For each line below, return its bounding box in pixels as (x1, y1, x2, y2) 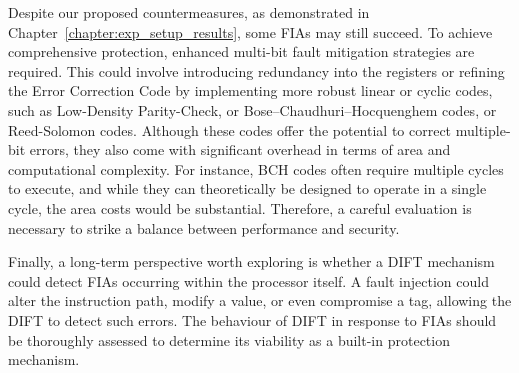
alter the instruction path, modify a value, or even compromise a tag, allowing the (8, 290, 512, 311)
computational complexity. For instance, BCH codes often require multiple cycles (8, 158, 504, 179)
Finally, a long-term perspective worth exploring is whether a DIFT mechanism (8, 251, 495, 272)
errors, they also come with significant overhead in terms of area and (29, 139, 451, 160)
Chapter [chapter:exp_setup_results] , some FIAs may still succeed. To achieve (8, 21, 493, 42)
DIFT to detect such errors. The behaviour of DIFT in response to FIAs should (8, 309, 497, 330)
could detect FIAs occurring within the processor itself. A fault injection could (8, 270, 489, 291)
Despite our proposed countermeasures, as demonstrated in (8, 2, 370, 22)
